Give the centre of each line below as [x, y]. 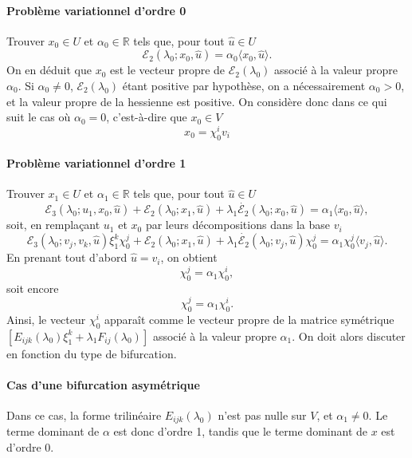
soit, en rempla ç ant [53, 225]
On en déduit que [49, 70]
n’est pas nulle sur [262, 415]
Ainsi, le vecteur [46, 319]
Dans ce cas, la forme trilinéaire [84, 415]
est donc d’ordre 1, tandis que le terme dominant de [240, 431]
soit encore [33, 288]
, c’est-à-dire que [147, 117]
